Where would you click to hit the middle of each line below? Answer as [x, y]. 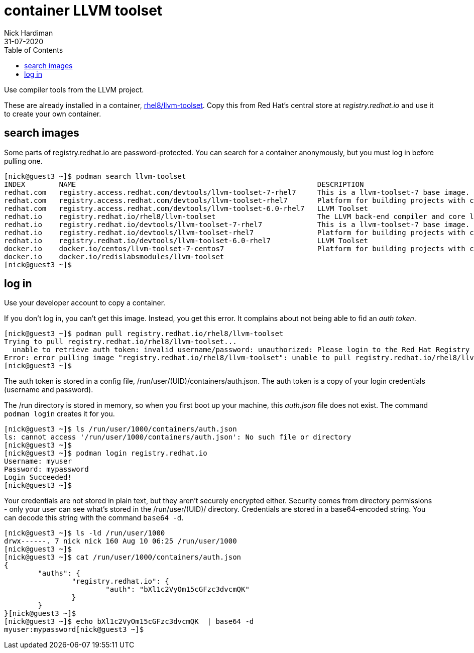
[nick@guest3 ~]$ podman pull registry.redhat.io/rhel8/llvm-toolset [144, 334]
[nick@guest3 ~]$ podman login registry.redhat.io [106, 453]
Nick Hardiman [29, 33]
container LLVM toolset [83, 11]
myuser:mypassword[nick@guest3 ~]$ [74, 630]
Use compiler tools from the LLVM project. [74, 89]
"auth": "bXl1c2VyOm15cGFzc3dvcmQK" [177, 589]
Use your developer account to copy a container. [85, 303]
